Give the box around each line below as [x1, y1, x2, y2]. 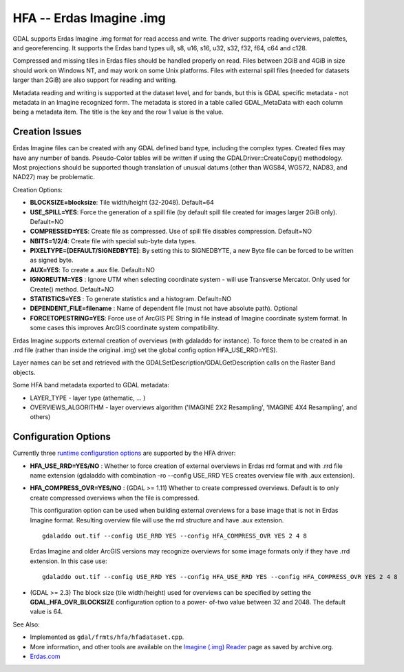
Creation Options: [12, 185, 63, 194]
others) [30, 413, 51, 421]
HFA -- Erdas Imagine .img [12, 10, 166, 26]
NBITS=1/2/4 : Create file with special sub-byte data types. [30, 236, 197, 245]
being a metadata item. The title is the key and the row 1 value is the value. [12, 108, 224, 116]
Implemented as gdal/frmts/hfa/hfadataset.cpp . [30, 633, 184, 641]
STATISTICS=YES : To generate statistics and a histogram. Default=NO [30, 295, 232, 303]
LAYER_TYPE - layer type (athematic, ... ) [30, 394, 146, 402]
